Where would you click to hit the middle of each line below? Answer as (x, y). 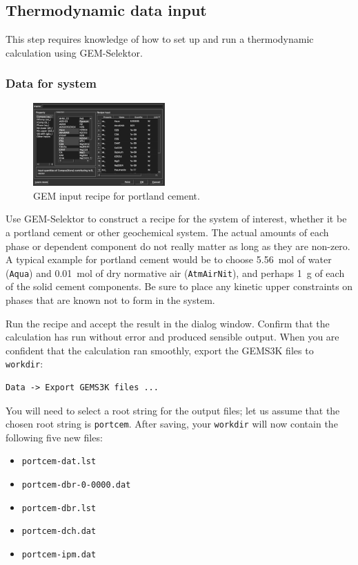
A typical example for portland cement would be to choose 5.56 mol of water (169, 259)
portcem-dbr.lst (59, 508)
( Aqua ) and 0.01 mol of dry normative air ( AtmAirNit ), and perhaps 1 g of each (175, 272)
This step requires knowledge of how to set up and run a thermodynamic (160, 39)
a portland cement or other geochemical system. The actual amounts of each (167, 232)
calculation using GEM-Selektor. (74, 52)
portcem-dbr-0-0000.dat (76, 485)
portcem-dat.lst (59, 462)
